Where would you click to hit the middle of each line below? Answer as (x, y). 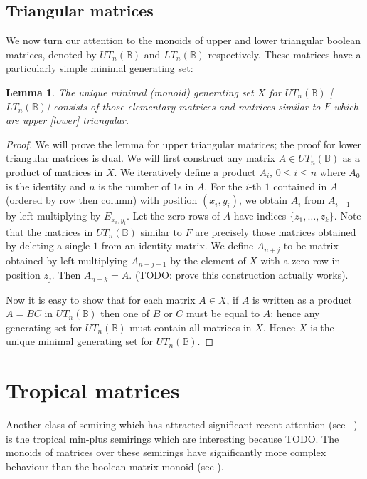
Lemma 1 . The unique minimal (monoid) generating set (130, 92)
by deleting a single (48, 246)
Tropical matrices (93, 390)
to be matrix (311, 246)
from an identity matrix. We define (177, 246)
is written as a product (302, 299)
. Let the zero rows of (173, 216)
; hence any (295, 313)
